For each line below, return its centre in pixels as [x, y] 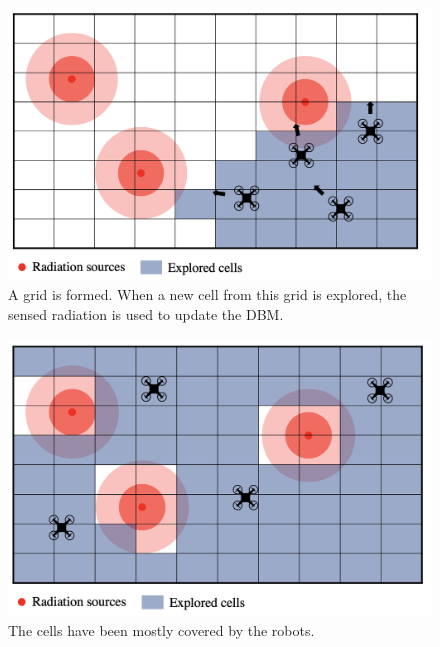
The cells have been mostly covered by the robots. [161, 630]
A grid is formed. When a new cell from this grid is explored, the [207, 294]
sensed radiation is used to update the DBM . [146, 314]
